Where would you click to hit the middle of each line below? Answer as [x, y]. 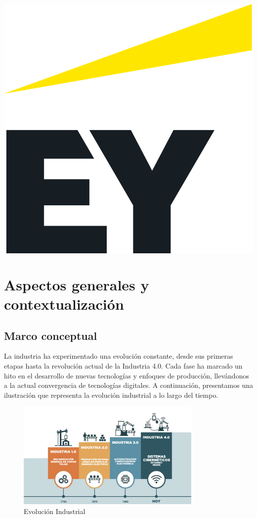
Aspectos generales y [77, 284]
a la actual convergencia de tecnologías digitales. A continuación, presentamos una [128, 385]
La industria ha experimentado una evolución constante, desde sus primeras [119, 356]
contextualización [64, 304]
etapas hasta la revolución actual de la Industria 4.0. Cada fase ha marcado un [123, 365]
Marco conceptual [51, 335]
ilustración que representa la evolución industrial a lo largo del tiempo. [111, 395]
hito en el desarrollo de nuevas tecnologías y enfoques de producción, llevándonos [127, 375]
